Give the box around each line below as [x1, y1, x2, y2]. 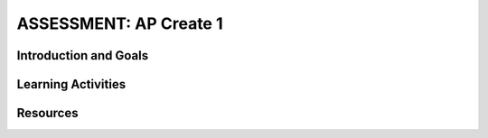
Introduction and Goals [16, 48, 149, 63]
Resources [16, 106, 79, 121]
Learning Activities [16, 77, 127, 92]
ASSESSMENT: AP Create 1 [16, 14, 223, 33]
